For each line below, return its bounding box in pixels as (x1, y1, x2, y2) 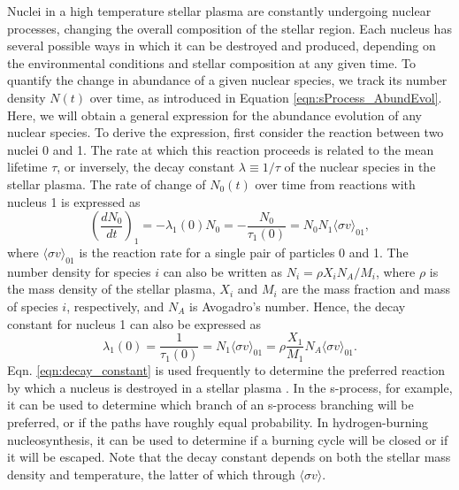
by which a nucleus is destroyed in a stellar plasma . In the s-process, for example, (7, 378, 453, 396)
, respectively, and (66, 296, 164, 315)
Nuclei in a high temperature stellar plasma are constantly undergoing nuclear (7, 2, 432, 19)
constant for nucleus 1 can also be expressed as (7, 314, 262, 333)
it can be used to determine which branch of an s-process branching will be (7, 395, 414, 414)
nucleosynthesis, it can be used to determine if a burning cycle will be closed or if (7, 430, 448, 448)
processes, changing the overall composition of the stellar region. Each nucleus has (7, 19, 452, 37)
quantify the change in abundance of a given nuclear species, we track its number (7, 71, 448, 89)
